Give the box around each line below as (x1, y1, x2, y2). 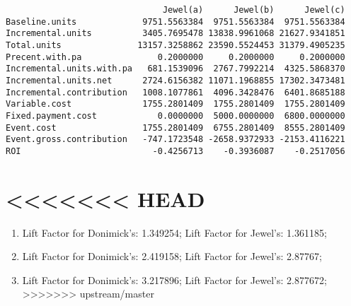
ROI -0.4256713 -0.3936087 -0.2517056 (6, 146, 345, 156)
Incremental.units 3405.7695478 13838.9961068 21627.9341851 (6, 28, 345, 39)
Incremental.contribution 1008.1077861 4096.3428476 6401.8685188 (6, 87, 345, 98)
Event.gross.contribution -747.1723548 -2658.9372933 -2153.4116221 (6, 134, 345, 145)
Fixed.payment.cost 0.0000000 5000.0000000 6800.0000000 (6, 110, 345, 121)
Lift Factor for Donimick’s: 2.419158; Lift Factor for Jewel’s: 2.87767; (22, 249, 322, 264)
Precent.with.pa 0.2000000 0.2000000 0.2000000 (6, 52, 345, 62)
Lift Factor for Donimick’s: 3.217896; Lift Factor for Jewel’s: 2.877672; (22, 272, 327, 287)
